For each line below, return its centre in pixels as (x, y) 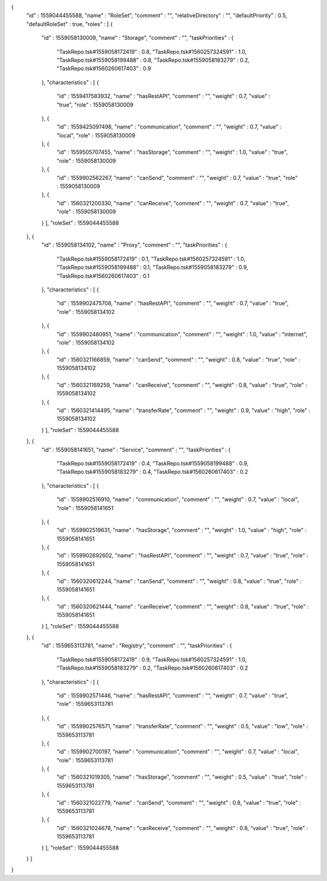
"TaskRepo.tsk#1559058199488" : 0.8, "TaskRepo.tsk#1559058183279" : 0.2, (153, 60)
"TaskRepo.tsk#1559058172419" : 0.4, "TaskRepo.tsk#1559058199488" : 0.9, (153, 463)
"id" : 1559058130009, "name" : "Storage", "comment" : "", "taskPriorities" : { (138, 38)
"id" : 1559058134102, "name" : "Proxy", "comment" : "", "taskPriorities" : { (134, 245)
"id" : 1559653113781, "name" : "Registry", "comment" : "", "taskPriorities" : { (137, 646)
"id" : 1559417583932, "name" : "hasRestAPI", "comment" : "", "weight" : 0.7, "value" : (163, 96)
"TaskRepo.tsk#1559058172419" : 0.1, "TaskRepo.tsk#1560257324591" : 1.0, (151, 259)
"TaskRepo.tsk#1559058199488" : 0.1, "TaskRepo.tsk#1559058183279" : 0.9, (152, 267)
